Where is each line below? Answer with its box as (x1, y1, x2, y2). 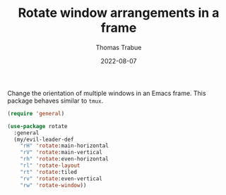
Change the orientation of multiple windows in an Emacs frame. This (7, 89, 206, 97)
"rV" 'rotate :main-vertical (20, 149, 102, 156)
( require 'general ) (7, 110, 65, 117)
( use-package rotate (7, 122, 69, 130)
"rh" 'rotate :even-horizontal (20, 156, 109, 163)
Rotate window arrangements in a (18, 5, 220, 21)
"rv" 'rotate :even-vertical (20, 175, 102, 182)
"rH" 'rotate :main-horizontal (20, 142, 109, 149)
